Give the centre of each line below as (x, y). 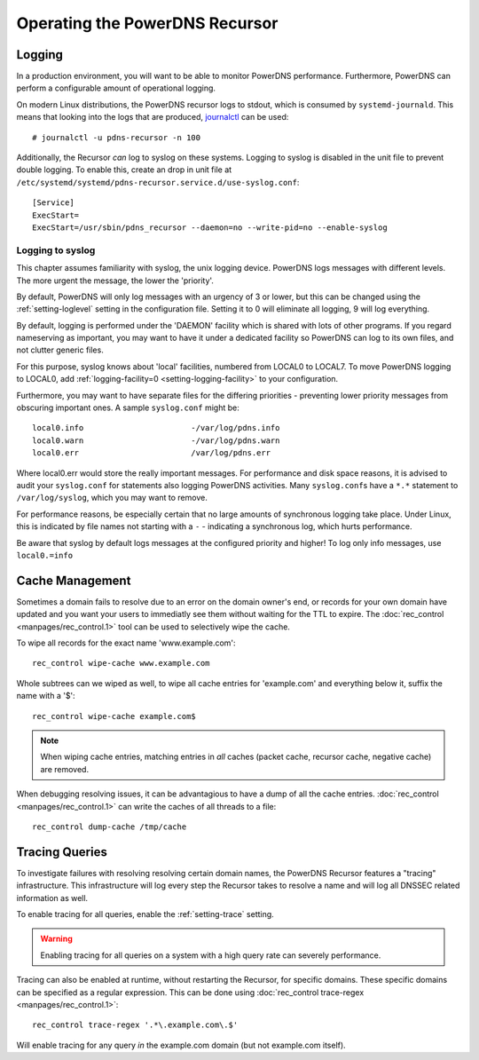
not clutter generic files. (60, 350)
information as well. (52, 898)
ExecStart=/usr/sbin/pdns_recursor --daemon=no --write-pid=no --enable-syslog (210, 227)
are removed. (64, 769)
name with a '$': (46, 696)
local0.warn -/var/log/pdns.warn (156, 440)
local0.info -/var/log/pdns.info (156, 428)
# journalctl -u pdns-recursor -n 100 (117, 137)
